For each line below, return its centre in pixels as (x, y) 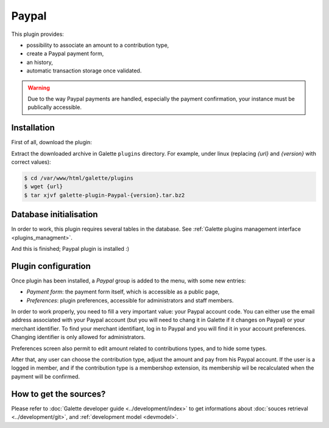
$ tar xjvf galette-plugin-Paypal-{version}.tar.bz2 (104, 195)
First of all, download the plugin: (52, 142)
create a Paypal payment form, (65, 54)
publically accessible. (55, 107)
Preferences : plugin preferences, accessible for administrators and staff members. (130, 300)
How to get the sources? (58, 394)
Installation (33, 128)
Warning (39, 88)
